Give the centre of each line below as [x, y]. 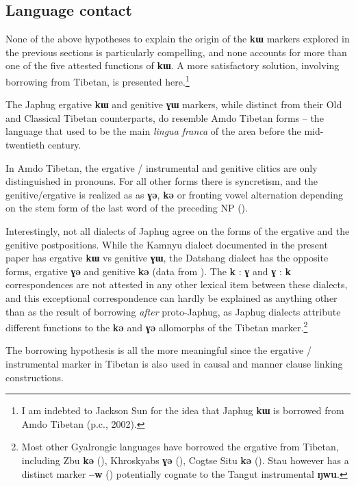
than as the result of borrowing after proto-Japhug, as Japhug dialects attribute [173, 311]
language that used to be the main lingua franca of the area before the [153, 131]
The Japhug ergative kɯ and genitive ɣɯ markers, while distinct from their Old [174, 104]
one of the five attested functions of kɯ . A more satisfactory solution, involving [173, 65]
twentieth [25, 145]
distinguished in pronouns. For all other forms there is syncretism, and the [162, 181]
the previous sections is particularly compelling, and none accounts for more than [176, 52]
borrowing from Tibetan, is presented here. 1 [98, 80]
